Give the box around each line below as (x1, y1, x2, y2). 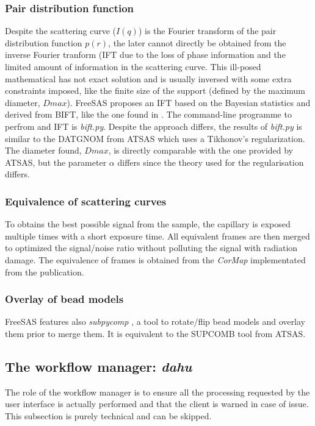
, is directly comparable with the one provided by (108, 144, 294, 157)
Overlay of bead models (5, 291, 124, 307)
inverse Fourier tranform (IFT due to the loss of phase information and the (5, 48, 286, 61)
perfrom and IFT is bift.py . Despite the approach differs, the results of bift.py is (5, 119, 302, 132)
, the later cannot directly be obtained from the (108, 36, 286, 49)
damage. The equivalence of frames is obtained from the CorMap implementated (5, 253, 306, 266)
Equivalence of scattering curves (5, 193, 167, 208)
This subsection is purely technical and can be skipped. (5, 409, 212, 422)
